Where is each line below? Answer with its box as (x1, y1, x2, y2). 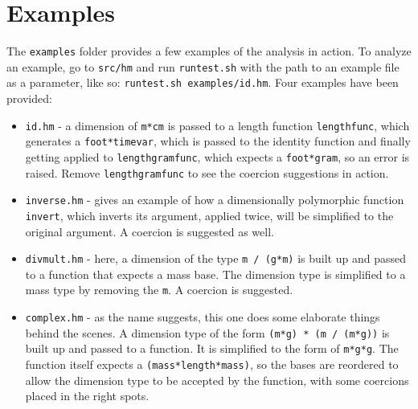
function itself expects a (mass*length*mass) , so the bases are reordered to (25, 356, 399, 373)
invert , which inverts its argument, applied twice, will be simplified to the (25, 207, 394, 223)
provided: (6, 90, 52, 107)
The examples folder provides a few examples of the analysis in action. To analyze (6, 43, 412, 59)
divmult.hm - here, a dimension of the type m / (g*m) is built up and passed (25, 250, 406, 267)
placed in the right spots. (25, 387, 150, 404)
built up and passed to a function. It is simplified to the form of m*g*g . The (25, 340, 399, 357)
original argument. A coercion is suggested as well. (25, 223, 274, 239)
